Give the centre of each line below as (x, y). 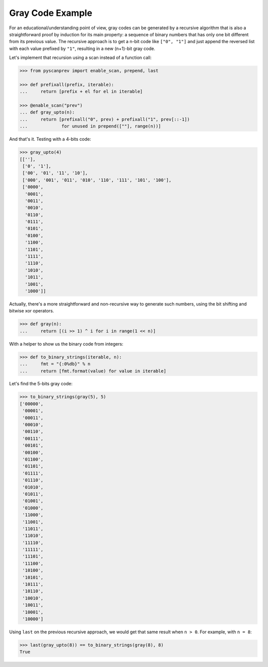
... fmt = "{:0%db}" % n (55, 364)
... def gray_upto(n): (47, 112)
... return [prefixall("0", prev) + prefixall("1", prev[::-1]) (105, 119)
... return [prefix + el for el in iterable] (81, 91)
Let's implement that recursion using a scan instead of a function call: (80, 58)
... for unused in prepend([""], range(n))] (90, 126)
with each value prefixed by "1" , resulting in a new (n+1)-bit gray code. (82, 48)
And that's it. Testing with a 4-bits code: (50, 139)
